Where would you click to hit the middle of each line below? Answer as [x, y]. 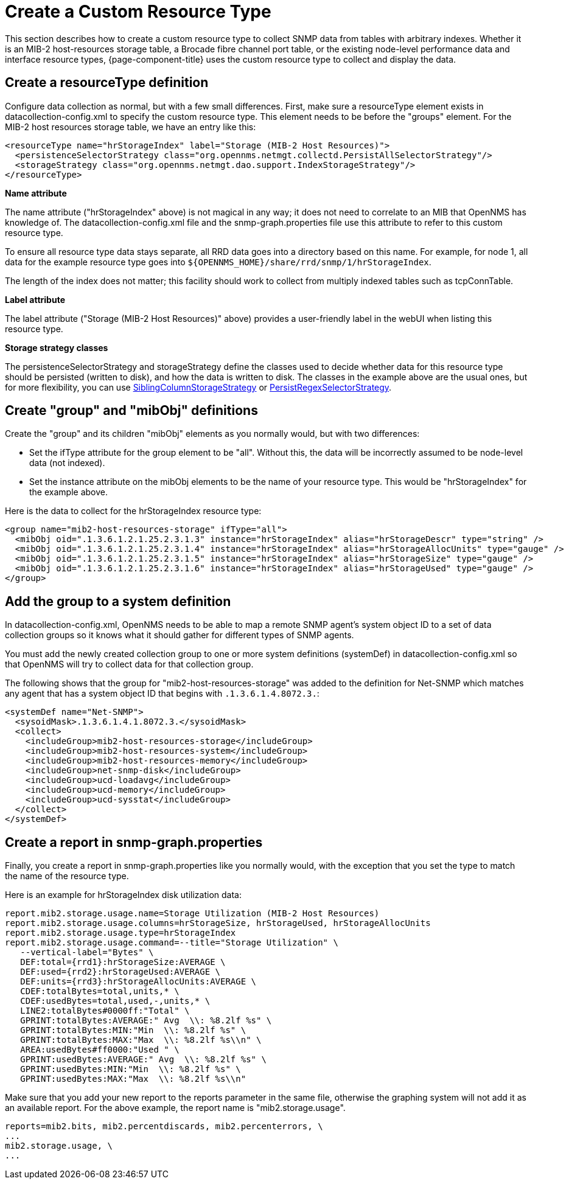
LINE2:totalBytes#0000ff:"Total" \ [105, 1011]
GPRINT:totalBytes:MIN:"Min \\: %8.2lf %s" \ [133, 1030]
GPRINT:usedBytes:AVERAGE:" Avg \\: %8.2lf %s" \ [143, 1060]
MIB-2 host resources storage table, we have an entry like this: [131, 127]
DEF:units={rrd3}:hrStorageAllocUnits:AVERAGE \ [138, 982]
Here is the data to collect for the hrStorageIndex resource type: [133, 511]
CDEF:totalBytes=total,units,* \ [100, 991]
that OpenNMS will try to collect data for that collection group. [129, 664]
